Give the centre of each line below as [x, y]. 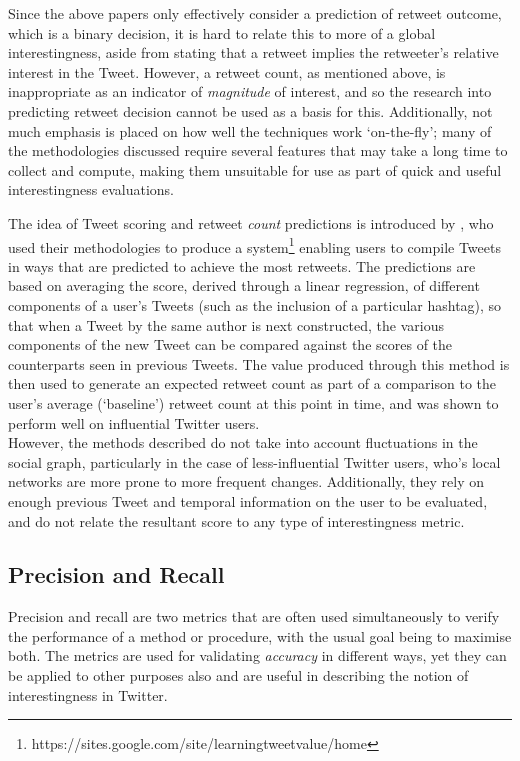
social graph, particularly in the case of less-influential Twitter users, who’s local [254, 461]
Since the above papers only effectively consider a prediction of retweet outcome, [255, 13]
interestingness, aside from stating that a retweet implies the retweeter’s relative [253, 52]
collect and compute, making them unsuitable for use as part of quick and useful [255, 169]
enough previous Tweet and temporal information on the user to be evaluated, [248, 500]
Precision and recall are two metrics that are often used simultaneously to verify [254, 616]
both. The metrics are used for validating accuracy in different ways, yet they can [257, 655]
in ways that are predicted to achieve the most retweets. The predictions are [242, 265]
